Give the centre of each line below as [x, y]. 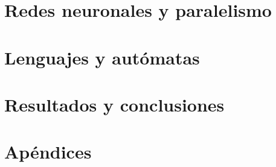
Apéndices [48, 152]
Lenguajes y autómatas [102, 57]
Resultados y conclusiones [114, 104]
